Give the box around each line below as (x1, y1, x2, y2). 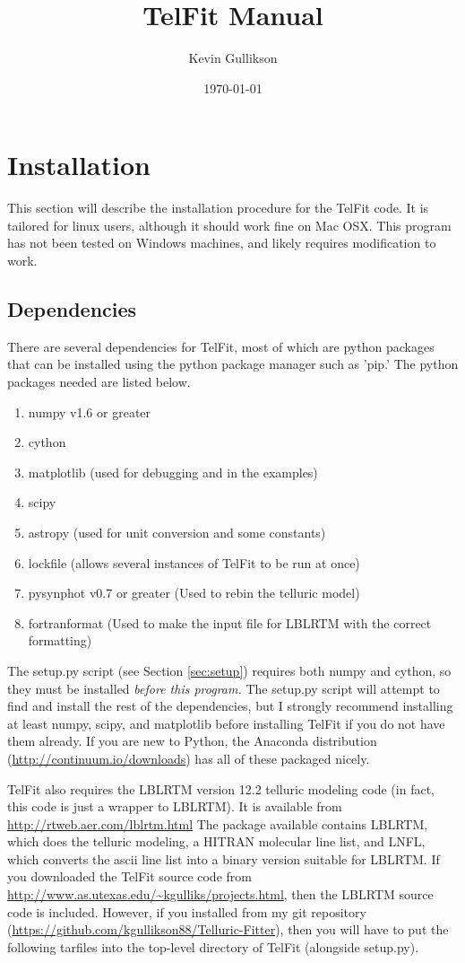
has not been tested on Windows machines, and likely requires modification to (7, 233, 436, 252)
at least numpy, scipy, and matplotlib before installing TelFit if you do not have (7, 713, 445, 732)
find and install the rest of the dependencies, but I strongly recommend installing (7, 696, 453, 715)
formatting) (28, 631, 92, 650)
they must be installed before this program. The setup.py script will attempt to (7, 678, 440, 697)
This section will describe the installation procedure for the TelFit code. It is (7, 198, 429, 217)
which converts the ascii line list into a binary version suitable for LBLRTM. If (7, 849, 440, 868)
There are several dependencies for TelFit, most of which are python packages (7, 337, 435, 355)
